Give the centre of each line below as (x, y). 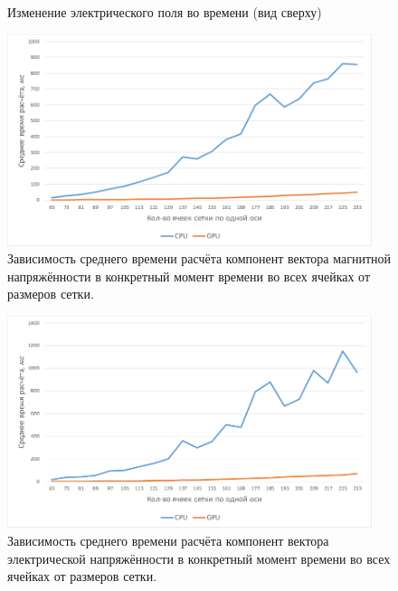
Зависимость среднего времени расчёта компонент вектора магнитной (199, 258)
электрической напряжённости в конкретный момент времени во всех (199, 558)
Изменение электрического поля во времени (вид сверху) (165, 12)
